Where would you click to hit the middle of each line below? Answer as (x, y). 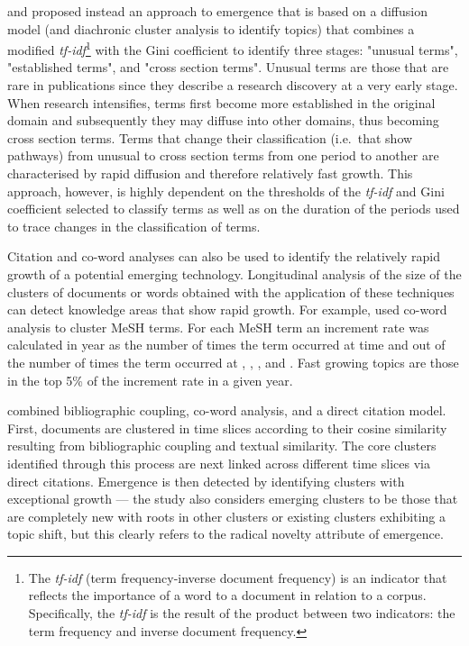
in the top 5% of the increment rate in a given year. (150, 380)
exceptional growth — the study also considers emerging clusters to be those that (233, 499)
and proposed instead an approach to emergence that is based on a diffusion (218, 11)
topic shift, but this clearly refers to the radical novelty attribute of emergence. (225, 534)
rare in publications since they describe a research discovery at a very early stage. (233, 85)
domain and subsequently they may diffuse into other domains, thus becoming (223, 120)
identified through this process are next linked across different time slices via (219, 463)
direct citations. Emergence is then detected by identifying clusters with (206, 481)
